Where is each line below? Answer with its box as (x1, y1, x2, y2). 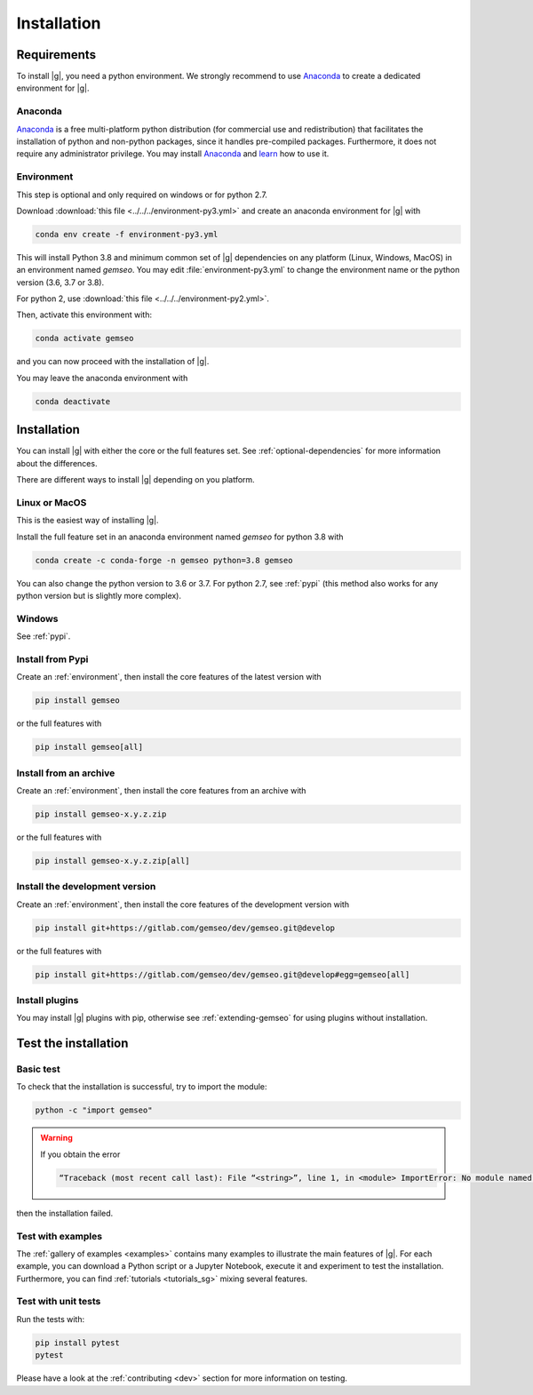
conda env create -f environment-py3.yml (35, 229, 219, 239)
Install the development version (16, 881, 156, 893)
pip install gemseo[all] (35, 742, 144, 753)
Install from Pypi (16, 653, 89, 666)
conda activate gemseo (35, 333, 134, 344)
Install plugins (16, 993, 79, 1006)
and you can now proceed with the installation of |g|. (16, 356, 210, 367)
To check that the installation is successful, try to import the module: (16, 1081, 267, 1092)
